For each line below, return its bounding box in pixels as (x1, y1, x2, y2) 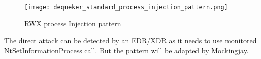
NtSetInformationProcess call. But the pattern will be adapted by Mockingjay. (4, 45, 249, 55)
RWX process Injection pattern (24, 18, 121, 28)
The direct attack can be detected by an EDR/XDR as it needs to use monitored (4, 35, 257, 46)
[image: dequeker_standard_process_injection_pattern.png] (24, 4, 228, 11)
